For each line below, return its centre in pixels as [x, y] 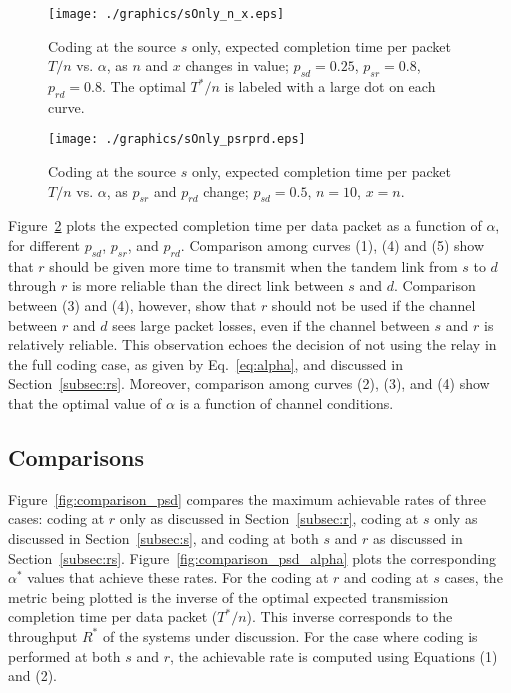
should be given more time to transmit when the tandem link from [253, 265]
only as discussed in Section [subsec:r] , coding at [269, 518]
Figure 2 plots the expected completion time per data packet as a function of [245, 225]
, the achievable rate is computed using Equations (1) [333, 655]
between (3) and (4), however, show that [132, 305]
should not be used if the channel [373, 305]
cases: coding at [56, 518]
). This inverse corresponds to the [349, 616]
